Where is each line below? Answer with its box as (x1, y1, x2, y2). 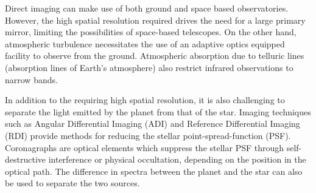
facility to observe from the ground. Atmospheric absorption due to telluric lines (5, 49, 304, 62)
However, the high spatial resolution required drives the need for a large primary (5, 13, 306, 26)
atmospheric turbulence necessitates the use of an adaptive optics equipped (5, 37, 285, 50)
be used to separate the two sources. (5, 177, 140, 189)
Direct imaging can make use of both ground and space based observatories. (5, 2, 289, 14)
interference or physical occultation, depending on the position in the (48, 153, 306, 166)
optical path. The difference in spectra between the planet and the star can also (5, 164, 303, 177)
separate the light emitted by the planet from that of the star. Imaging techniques (5, 105, 311, 118)
